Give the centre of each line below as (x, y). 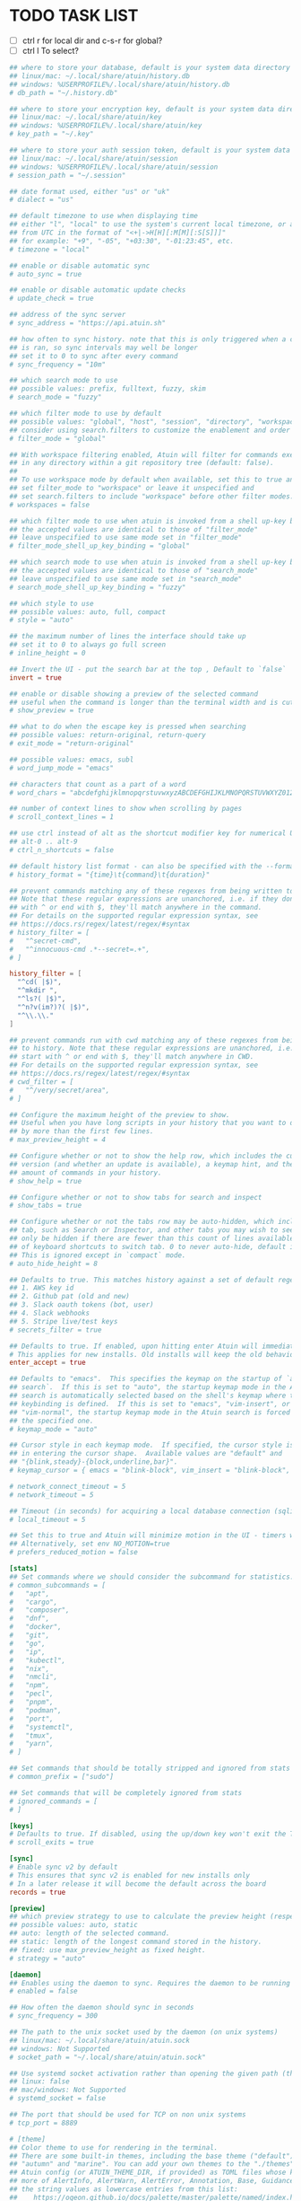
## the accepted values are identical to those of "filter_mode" (133, 529)
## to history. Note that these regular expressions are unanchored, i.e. (152, 1048)
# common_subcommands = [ (57, 1585)
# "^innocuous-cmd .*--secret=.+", (80, 949)
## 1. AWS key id (42, 1288)
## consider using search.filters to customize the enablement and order (150, 430)
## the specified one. (52, 1421)
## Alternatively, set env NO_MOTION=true (90, 1544)
